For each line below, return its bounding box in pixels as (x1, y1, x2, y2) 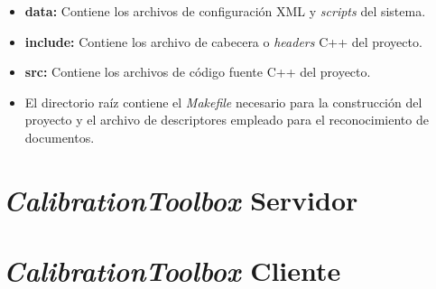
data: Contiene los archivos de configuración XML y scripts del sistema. (24, 2, 426, 20)
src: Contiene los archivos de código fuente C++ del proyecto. (24, 62, 371, 81)
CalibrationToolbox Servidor (4, 181, 358, 219)
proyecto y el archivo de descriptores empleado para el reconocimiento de (24, 110, 429, 129)
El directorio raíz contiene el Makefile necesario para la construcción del (24, 92, 422, 111)
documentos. (24, 127, 95, 146)
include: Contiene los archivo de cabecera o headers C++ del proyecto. (24, 32, 422, 51)
